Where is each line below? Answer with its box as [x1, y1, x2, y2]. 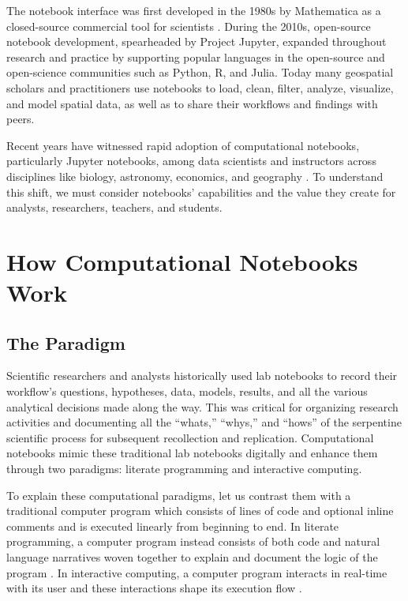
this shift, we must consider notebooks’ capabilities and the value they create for [6, 183, 396, 200]
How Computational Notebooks [6, 245, 358, 277]
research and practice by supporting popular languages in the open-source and [6, 48, 385, 65]
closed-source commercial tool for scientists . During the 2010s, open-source [6, 17, 371, 34]
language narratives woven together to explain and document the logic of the [6, 549, 378, 565]
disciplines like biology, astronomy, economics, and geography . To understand [6, 167, 384, 184]
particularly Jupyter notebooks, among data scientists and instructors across [6, 152, 376, 169]
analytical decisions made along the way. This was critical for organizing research [6, 398, 399, 415]
